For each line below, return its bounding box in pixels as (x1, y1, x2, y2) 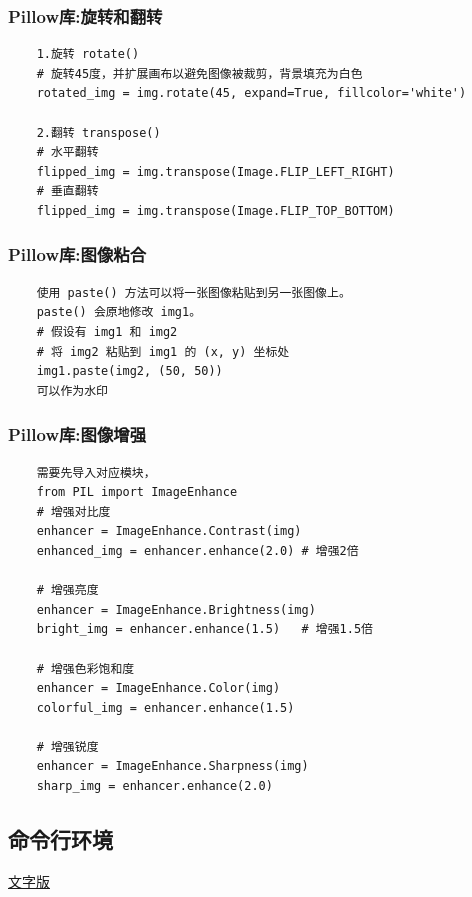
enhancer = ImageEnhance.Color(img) (36, 681, 281, 696)
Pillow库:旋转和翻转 (8, 3, 163, 28)
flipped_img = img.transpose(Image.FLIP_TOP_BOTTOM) (36, 203, 395, 218)
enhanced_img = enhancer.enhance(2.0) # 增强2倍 (36, 543, 359, 558)
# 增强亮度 (36, 583, 99, 598)
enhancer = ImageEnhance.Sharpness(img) (36, 759, 309, 774)
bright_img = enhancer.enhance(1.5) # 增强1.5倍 (36, 622, 373, 637)
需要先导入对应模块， (36, 465, 156, 480)
